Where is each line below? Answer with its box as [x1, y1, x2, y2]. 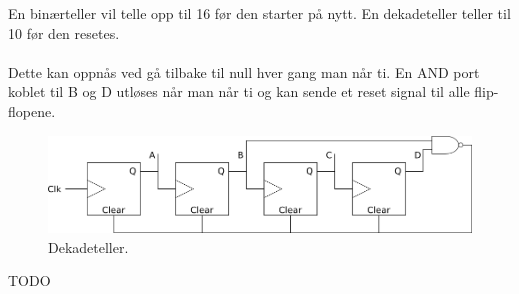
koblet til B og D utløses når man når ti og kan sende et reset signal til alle [8, 81, 470, 102]
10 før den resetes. [8, 22, 120, 43]
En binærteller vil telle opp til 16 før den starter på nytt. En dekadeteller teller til [8, 3, 511, 23]
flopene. [8, 100, 56, 121]
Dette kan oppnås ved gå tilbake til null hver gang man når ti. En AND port [8, 61, 480, 82]
